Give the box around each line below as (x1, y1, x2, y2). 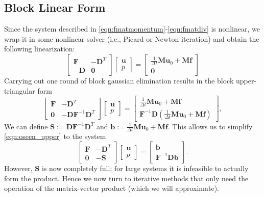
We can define (4, 121, 48, 131)
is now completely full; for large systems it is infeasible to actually (41, 163, 249, 173)
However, (4, 163, 33, 173)
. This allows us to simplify (167, 121, 253, 131)
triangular (4, 85, 35, 96)
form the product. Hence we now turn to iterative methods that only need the (4, 173, 249, 183)
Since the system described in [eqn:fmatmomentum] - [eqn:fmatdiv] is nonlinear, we (4, 23, 260, 34)
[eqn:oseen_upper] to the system (4, 131, 106, 142)
